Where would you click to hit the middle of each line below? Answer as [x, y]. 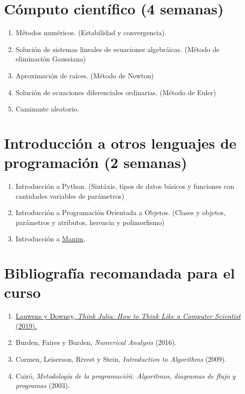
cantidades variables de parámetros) [70, 196]
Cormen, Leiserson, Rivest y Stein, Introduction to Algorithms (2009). [121, 359]
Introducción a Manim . [50, 239]
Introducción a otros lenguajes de [120, 142]
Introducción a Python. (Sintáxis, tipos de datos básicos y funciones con [125, 186]
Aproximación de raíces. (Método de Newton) [85, 75]
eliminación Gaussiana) [51, 59]
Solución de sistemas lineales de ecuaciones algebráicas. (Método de [118, 49]
